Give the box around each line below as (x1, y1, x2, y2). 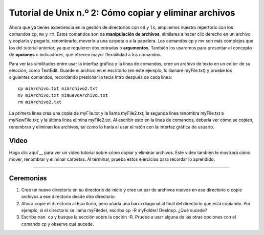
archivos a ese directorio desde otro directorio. (21, 193, 116, 200)
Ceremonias (9, 174, 47, 182)
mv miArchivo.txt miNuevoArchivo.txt (18, 93, 109, 98)
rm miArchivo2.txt (18, 99, 62, 105)
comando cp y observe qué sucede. (21, 221, 94, 227)
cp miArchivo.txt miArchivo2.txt (18, 85, 98, 91)
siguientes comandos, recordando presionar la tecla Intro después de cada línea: (9, 74, 172, 80)
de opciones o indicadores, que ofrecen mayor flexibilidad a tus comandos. (9, 52, 162, 58)
